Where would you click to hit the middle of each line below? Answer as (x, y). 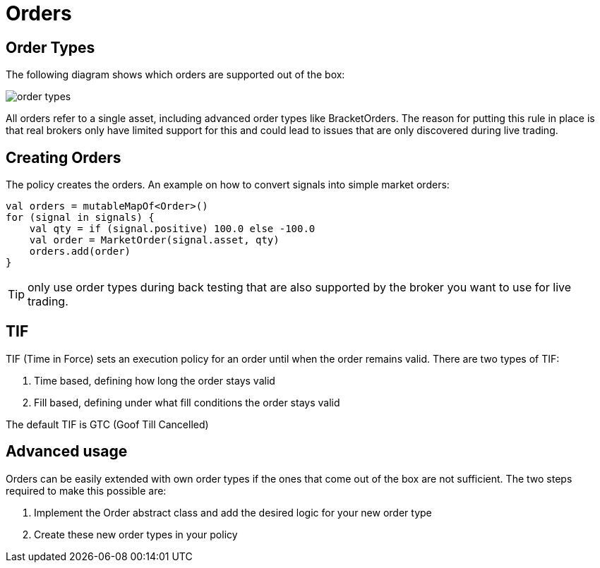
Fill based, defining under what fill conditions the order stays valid (187, 402)
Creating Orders (64, 157)
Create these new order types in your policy (136, 534)
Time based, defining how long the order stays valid (155, 380)
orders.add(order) (80, 252)
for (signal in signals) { (80, 218)
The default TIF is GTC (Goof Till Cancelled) (107, 424)
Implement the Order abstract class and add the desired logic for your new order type (233, 512)
